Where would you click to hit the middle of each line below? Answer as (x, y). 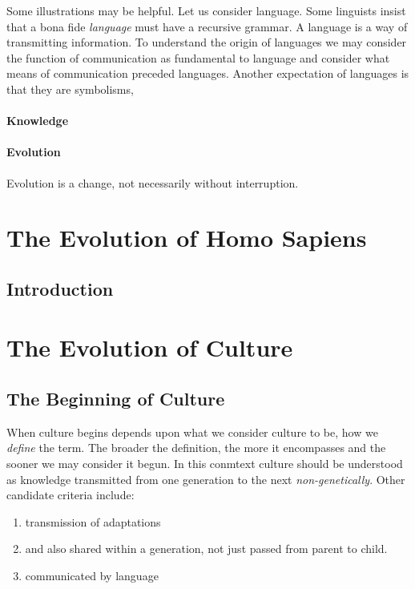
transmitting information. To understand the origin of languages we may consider (207, 42)
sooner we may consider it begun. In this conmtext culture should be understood (205, 464)
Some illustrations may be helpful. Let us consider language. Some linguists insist (206, 10)
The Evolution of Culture (150, 347)
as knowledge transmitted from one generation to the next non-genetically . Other (206, 479)
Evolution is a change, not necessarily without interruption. (153, 182)
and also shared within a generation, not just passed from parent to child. (206, 549)
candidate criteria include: (71, 495)
